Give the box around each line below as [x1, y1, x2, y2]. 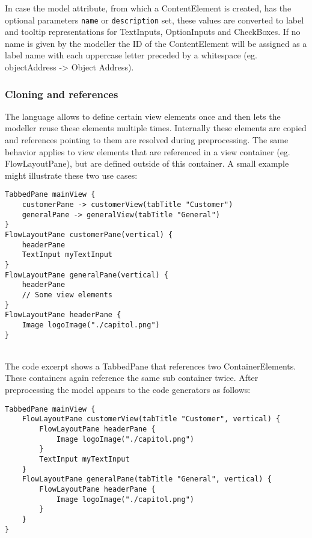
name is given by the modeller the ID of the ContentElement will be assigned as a [5, 37, 307, 49]
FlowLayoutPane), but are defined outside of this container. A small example [5, 157, 289, 170]
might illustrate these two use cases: [5, 169, 138, 181]
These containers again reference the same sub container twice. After [5, 371, 258, 384]
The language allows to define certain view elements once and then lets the [5, 110, 281, 122]
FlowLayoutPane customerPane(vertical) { [5, 230, 173, 240]
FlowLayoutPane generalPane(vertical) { [5, 270, 169, 279]
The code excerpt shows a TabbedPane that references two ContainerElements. [5, 359, 296, 372]
